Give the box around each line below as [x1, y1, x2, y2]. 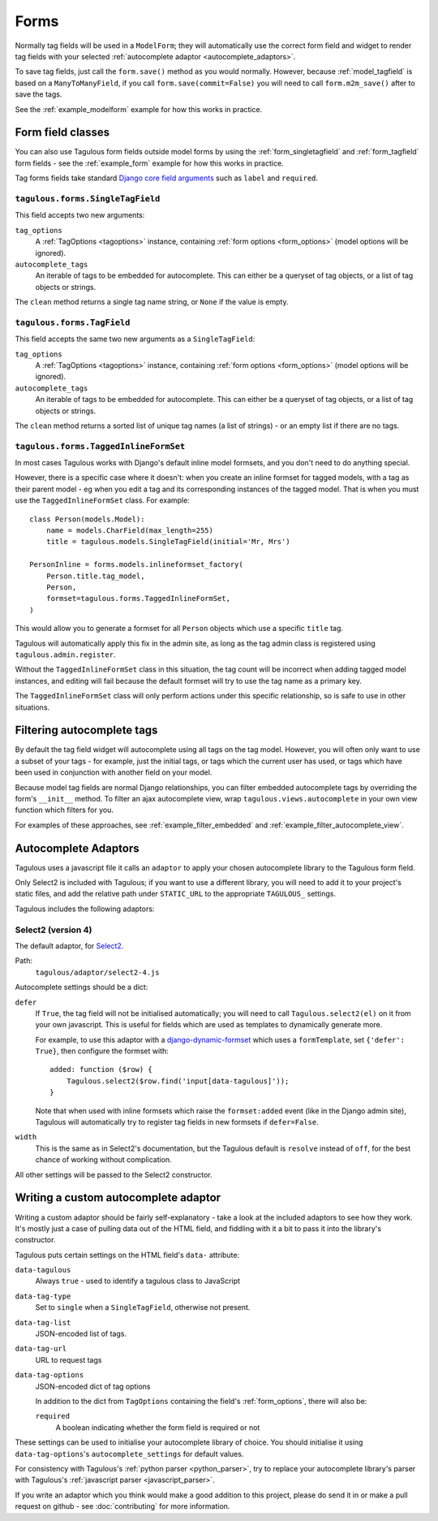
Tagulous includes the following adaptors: [15, 904, 155, 914]
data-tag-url [15, 1344, 67, 1354]
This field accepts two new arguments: [15, 210, 145, 220]
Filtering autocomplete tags [15, 724, 158, 737]
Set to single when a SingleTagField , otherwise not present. [35, 1303, 251, 1312]
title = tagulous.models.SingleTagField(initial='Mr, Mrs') [45, 537, 291, 547]
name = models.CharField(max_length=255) [45, 526, 214, 535]
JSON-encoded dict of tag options [35, 1381, 151, 1391]
